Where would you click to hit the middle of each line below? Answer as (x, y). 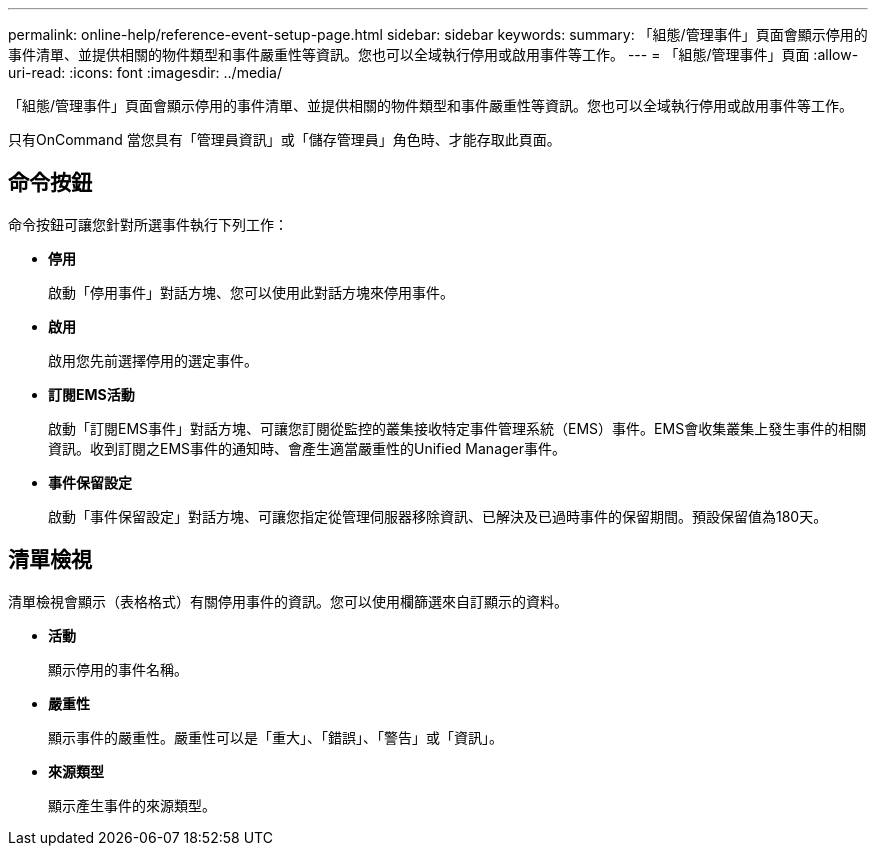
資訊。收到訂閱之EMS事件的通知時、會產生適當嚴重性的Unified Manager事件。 (307, 448)
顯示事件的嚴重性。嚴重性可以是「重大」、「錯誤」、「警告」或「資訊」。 (275, 737)
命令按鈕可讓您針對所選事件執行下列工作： (148, 224)
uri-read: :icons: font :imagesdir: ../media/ (145, 72)
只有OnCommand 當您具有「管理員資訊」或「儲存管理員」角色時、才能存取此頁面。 (284, 139)
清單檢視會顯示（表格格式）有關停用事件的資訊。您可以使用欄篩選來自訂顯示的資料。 (288, 601)
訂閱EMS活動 (91, 394)
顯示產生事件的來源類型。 (132, 805)
